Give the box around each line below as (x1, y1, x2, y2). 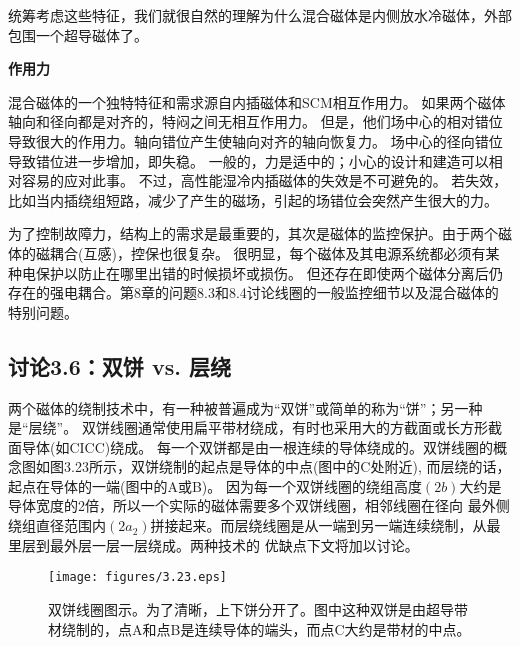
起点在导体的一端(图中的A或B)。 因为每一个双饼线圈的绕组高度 (8, 475, 422, 496)
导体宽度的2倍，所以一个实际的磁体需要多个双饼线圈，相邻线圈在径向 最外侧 (8, 495, 510, 516)
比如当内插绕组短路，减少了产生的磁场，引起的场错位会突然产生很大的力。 (8, 189, 498, 210)
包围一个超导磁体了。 (8, 24, 148, 45)
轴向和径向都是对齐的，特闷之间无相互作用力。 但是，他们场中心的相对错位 (8, 111, 503, 132)
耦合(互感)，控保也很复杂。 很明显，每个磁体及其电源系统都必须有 (49, 242, 486, 263)
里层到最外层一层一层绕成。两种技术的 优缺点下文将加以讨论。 (8, 534, 419, 555)
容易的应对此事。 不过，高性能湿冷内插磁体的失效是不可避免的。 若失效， (21, 170, 508, 191)
